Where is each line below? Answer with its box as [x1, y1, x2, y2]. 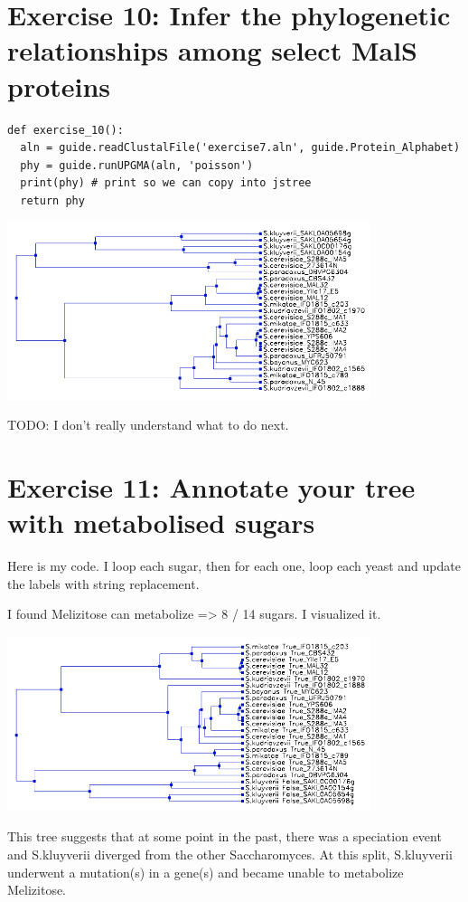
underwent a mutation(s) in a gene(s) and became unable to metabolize [7, 862, 404, 881]
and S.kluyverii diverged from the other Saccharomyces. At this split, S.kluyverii [7, 845, 453, 864]
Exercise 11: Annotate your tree [7, 468, 416, 505]
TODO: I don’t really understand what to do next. [7, 415, 289, 434]
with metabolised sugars [7, 504, 315, 541]
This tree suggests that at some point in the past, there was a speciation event [7, 827, 442, 846]
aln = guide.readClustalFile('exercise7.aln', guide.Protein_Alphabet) [20, 141, 461, 155]
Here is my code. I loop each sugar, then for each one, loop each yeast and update [7, 556, 461, 575]
